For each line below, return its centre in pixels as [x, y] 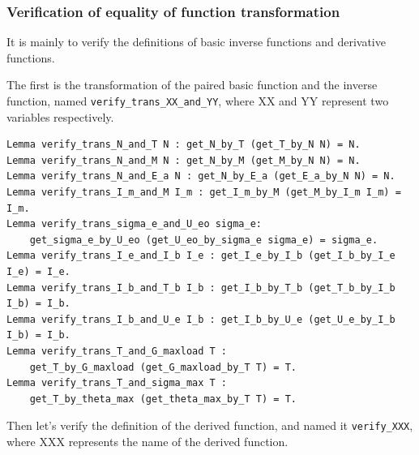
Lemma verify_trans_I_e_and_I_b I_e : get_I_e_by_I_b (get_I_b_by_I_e [201, 256]
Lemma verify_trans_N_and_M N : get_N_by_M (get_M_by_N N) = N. [184, 160]
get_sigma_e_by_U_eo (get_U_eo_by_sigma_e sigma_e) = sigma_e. [204, 240]
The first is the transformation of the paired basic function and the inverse [192, 85]
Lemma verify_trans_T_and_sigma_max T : [117, 383]
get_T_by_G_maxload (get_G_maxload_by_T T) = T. [163, 367]
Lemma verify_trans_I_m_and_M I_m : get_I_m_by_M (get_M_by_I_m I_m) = [204, 193]
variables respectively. [60, 116]
